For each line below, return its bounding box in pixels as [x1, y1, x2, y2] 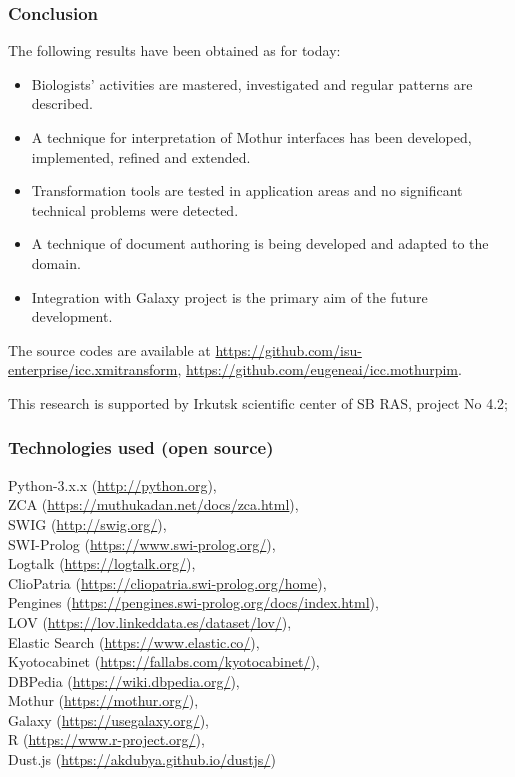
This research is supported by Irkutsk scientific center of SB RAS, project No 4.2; [8, 392, 509, 413]
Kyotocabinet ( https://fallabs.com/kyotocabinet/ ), [8, 651, 320, 672]
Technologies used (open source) [8, 435, 274, 460]
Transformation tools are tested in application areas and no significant [31, 180, 463, 201]
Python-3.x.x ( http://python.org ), [8, 474, 217, 495]
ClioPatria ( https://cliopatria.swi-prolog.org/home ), [8, 572, 327, 593]
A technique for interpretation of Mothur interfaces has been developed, [31, 127, 472, 147]
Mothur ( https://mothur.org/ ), [8, 690, 199, 711]
